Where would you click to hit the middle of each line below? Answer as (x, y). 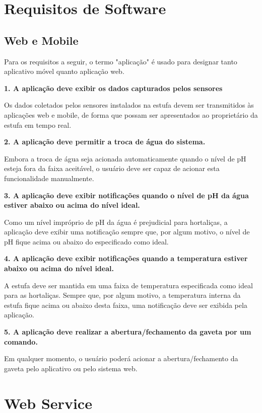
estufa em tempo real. (38, 125)
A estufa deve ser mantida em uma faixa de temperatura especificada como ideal (128, 285)
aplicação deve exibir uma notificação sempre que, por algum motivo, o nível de (127, 232)
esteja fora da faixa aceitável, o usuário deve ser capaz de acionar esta (112, 168)
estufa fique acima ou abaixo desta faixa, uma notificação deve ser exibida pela (126, 305)
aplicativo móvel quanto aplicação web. (64, 71)
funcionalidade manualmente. (49, 178)
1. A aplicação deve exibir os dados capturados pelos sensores (113, 88)
